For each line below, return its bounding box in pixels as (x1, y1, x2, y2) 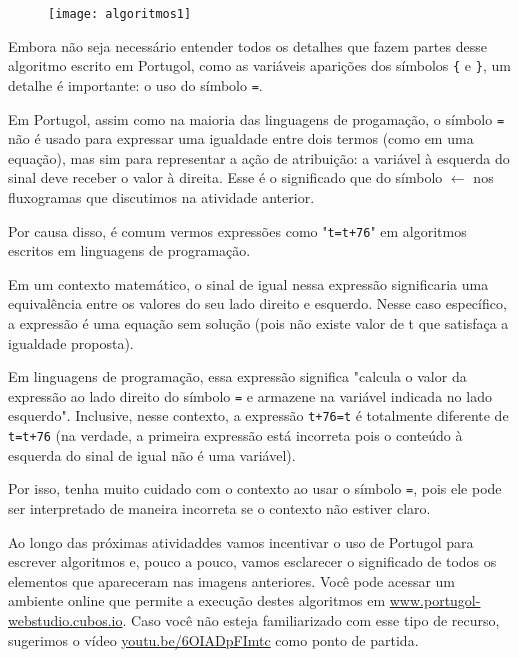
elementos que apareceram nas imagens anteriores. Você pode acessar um (8, 570, 456, 591)
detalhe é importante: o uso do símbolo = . (8, 74, 263, 95)
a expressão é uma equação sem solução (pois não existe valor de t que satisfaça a (8, 313, 509, 334)
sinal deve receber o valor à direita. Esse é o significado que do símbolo (8, 167, 443, 188)
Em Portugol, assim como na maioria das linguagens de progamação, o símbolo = (8, 108, 505, 129)
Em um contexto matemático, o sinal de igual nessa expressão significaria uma (8, 273, 489, 294)
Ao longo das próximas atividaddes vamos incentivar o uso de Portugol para (8, 531, 474, 552)
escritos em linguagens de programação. (8, 240, 251, 261)
